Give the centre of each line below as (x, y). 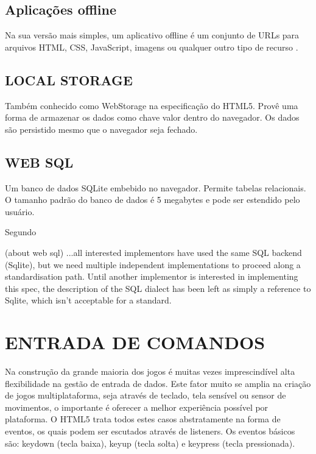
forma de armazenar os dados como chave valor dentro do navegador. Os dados (152, 117)
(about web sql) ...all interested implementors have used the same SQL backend (153, 252)
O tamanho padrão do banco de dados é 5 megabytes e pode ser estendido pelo (153, 200)
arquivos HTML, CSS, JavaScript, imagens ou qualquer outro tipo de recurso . (152, 47)
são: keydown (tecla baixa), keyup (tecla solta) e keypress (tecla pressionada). (150, 443)
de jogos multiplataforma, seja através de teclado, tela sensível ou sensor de (146, 395)
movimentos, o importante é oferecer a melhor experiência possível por (137, 407)
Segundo (21, 232)
